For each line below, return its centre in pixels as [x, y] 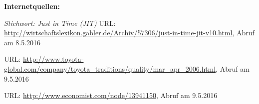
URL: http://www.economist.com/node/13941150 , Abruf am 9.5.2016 [111, 95]
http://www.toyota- [53, 59]
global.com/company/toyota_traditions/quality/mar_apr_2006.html [110, 68]
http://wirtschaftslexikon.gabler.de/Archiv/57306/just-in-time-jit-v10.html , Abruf [129, 33]
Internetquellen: [32, 6]
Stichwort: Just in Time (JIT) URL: [60, 23]
